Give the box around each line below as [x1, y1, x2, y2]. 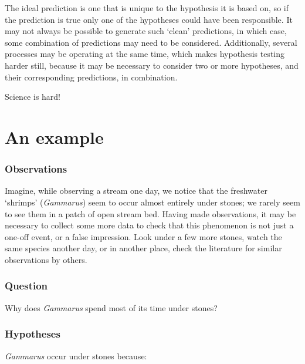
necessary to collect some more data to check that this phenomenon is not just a [5, 219, 294, 231]
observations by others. [5, 253, 87, 265]
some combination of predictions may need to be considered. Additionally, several [5, 36, 297, 48]
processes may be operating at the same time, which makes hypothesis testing [5, 48, 285, 60]
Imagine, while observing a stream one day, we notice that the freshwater [5, 184, 267, 197]
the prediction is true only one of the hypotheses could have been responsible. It [5, 13, 293, 25]
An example [5, 124, 104, 149]
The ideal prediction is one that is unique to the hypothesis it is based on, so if [5, 2, 289, 14]
